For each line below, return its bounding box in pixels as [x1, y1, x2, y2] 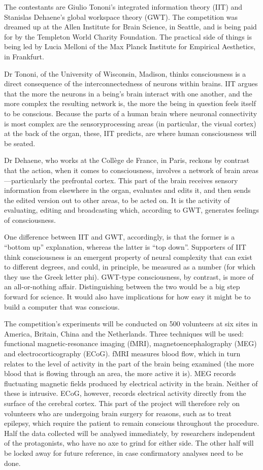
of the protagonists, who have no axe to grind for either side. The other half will [4, 438, 254, 448]
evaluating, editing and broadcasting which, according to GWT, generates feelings [4, 205, 259, 215]
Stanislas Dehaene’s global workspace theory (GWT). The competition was [4, 11, 238, 22]
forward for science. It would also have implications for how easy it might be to [4, 291, 251, 302]
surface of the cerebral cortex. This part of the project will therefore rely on [4, 397, 240, 408]
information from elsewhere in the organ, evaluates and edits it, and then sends [4, 185, 251, 195]
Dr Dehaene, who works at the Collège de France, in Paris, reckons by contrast [4, 155, 250, 165]
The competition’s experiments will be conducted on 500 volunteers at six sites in [4, 318, 258, 329]
